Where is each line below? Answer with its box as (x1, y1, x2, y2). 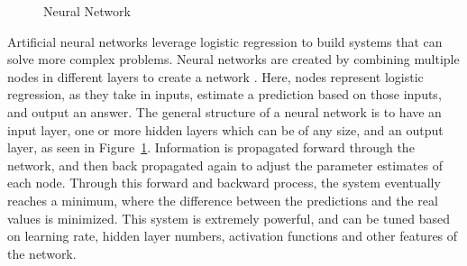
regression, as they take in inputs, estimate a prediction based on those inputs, (7, 85, 442, 104)
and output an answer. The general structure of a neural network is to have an (7, 102, 442, 121)
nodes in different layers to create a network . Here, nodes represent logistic (7, 67, 424, 86)
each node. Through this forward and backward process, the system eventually (7, 173, 441, 192)
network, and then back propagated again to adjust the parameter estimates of (7, 155, 443, 174)
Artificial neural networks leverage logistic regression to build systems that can (7, 32, 443, 50)
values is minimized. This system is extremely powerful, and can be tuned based (7, 208, 450, 227)
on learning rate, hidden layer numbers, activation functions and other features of (7, 226, 458, 245)
